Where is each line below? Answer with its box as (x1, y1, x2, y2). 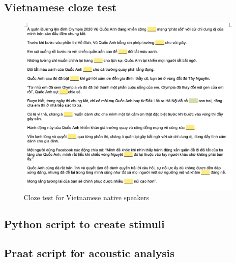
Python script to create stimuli (4, 216, 165, 232)
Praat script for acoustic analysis (4, 245, 175, 261)
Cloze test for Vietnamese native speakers (24, 192, 149, 203)
